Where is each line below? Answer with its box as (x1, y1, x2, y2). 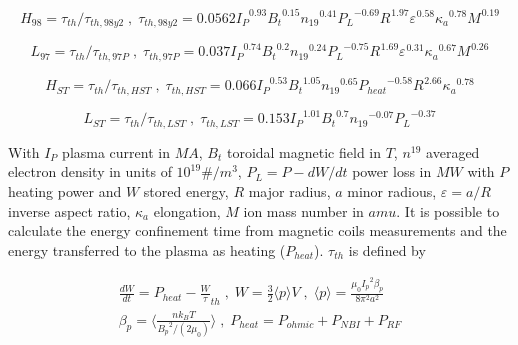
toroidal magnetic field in (226, 141, 381, 162)
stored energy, (143, 181, 229, 201)
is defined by (348, 239, 426, 260)
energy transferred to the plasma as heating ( (8, 239, 286, 260)
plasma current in (62, 141, 170, 162)
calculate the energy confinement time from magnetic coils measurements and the (8, 220, 507, 241)
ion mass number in (243, 200, 364, 221)
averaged (426, 141, 480, 162)
